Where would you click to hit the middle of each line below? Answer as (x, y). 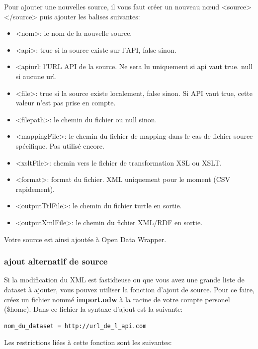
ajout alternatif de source (56, 261)
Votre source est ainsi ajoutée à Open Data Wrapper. (85, 239)
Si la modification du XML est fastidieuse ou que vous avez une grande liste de (124, 280)
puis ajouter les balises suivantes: (90, 16)
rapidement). (35, 189)
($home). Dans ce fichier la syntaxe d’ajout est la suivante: (93, 309)
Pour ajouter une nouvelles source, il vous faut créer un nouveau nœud (112, 6)
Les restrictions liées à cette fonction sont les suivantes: (88, 342)
